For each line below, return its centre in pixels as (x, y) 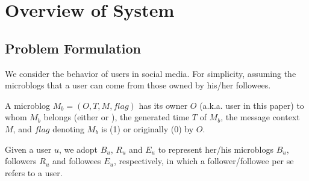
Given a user (28, 149)
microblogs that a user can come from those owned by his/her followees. (138, 85)
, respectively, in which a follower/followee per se (204, 161)
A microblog (28, 105)
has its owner (163, 105)
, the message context (260, 117)
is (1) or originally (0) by (148, 128)
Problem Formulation (73, 48)
